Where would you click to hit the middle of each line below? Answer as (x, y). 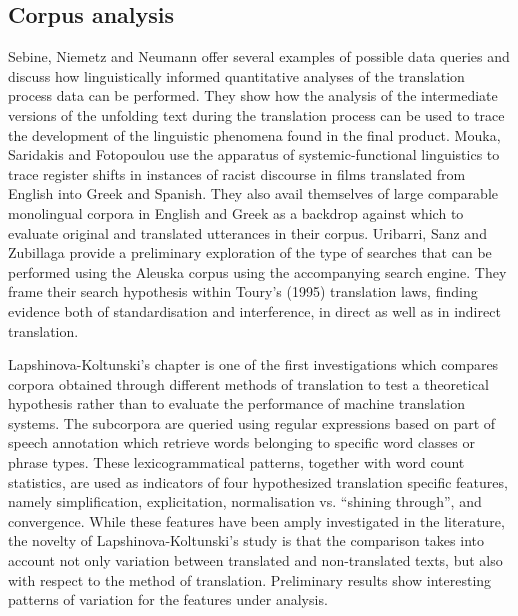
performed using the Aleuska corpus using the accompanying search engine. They (257, 271)
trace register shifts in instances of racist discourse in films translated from (237, 173)
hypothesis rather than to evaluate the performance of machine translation (237, 403)
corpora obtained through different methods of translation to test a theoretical (248, 383)
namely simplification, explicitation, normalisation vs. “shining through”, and (245, 501)
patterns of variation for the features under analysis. (168, 599)
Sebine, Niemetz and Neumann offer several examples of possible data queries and (259, 56)
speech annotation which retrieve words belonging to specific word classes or (241, 442)
